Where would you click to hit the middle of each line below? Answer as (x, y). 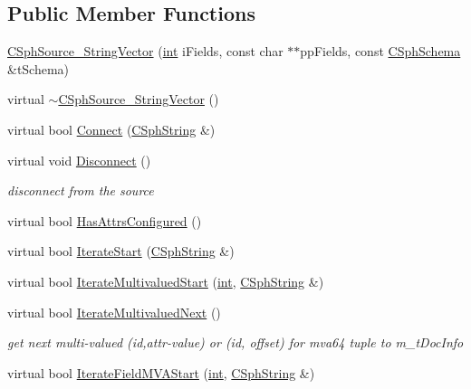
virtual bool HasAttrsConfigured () (105, 220)
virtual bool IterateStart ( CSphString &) (121, 251)
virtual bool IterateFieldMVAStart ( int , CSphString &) (161, 372)
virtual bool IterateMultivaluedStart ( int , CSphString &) (166, 281)
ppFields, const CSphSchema (380, 51)
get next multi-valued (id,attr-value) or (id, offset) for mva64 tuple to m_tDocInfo (235, 342)
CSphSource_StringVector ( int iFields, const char (145, 51)
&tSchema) (38, 68)
